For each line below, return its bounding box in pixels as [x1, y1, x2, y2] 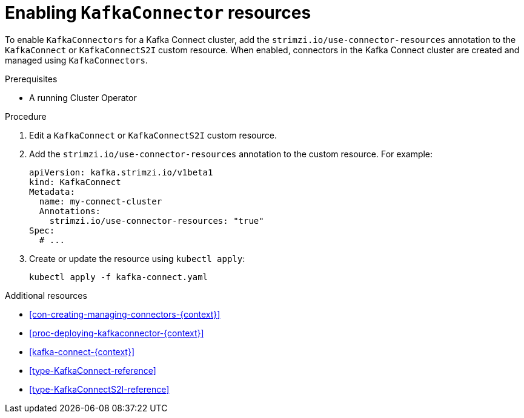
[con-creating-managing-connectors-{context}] [29, 309, 221, 319]
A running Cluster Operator [29, 92, 137, 103]
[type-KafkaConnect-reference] [29, 365, 156, 376]
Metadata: [29, 186, 75, 197]
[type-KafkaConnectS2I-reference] [29, 384, 170, 394]
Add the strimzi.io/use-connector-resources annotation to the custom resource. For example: [29, 148, 433, 159]
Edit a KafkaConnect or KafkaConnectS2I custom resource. [29, 129, 277, 140]
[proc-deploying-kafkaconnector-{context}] [29, 327, 204, 338]
